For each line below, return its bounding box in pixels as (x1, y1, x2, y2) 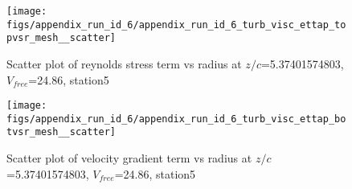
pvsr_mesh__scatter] (6, 32, 117, 44)
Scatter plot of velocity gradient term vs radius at (6, 150, 252, 166)
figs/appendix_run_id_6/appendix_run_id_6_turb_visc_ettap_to (6, 18, 346, 31)
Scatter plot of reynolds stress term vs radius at (6, 55, 242, 72)
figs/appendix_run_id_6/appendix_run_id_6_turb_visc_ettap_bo (6, 113, 346, 125)
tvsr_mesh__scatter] (6, 126, 117, 138)
